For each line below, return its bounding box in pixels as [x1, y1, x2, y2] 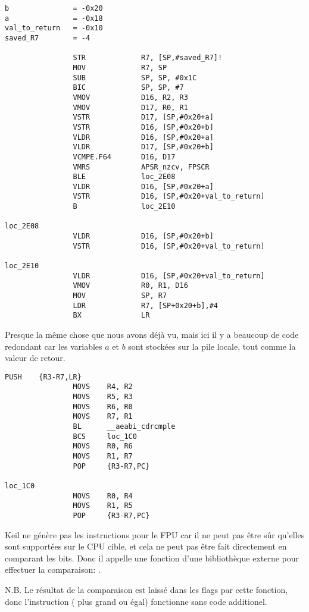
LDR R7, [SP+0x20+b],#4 [73, 301, 218, 310]
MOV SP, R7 [73, 291, 167, 300]
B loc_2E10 [73, 202, 176, 211]
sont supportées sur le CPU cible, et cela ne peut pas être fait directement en [5, 540, 287, 553]
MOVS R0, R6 [73, 442, 133, 451]
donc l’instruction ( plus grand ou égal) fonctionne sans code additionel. [5, 595, 267, 607]
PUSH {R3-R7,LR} [5, 372, 82, 381]
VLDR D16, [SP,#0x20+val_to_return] [73, 271, 265, 280]
